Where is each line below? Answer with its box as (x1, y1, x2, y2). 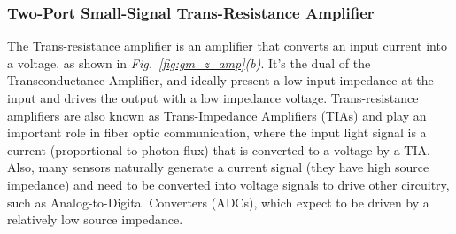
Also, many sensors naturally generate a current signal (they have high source (7, 158, 429, 176)
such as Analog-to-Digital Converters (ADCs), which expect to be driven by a (7, 192, 429, 211)
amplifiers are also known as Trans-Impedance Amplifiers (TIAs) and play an (7, 105, 427, 124)
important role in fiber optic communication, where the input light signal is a (7, 123, 427, 142)
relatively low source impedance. (7, 210, 183, 229)
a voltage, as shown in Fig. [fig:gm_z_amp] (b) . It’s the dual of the (7, 53, 371, 72)
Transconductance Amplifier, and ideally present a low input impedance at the (7, 71, 434, 90)
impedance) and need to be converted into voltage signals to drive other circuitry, (7, 175, 450, 193)
